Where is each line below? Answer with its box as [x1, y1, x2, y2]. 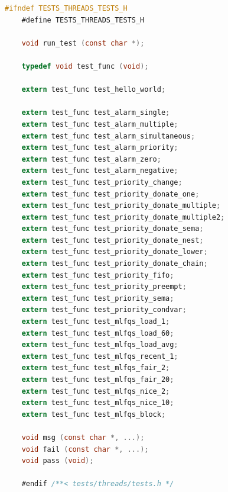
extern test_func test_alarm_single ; [21, 108, 170, 117]
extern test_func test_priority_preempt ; [21, 282, 187, 291]
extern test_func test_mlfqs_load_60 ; [21, 329, 174, 337]
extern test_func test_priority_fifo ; [21, 271, 174, 279]
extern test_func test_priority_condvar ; [21, 306, 187, 314]
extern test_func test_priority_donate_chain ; [21, 259, 208, 268]
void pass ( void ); [21, 456, 94, 465]
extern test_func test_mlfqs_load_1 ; [21, 317, 170, 326]
